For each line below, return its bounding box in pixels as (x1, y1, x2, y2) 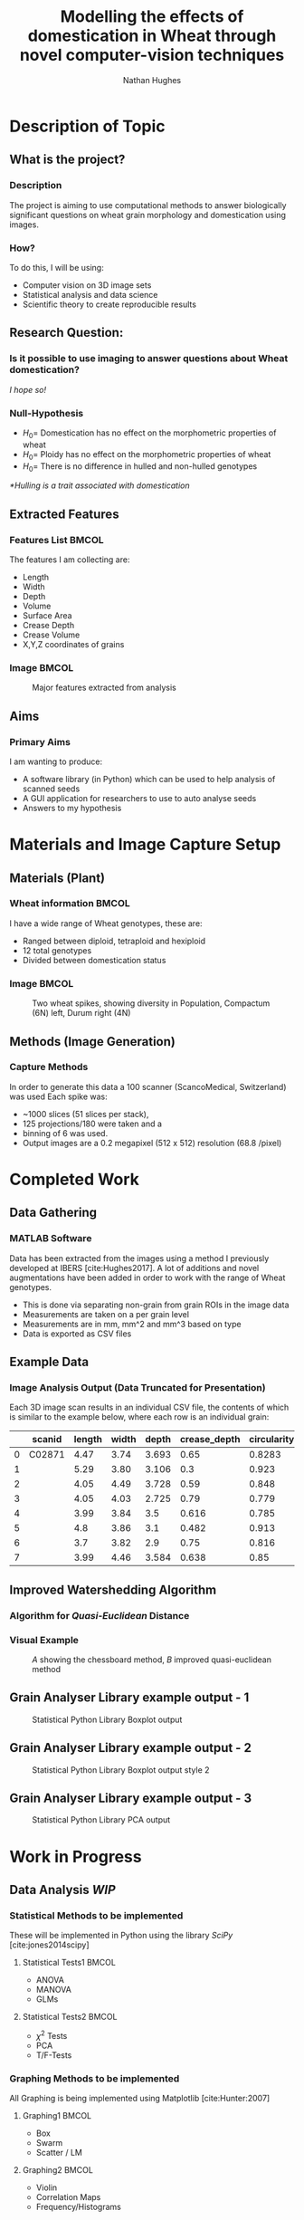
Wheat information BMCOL (9, 897, 130, 910)
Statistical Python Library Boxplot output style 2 (32, 1764, 210, 1775)
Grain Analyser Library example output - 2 (9, 1740, 252, 1756)
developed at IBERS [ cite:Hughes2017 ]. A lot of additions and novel (9, 1262, 260, 1273)
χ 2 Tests (35, 2029, 68, 2041)
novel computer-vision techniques (19, 45, 285, 65)
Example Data (9, 1354, 90, 1370)
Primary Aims (9, 735, 71, 748)
